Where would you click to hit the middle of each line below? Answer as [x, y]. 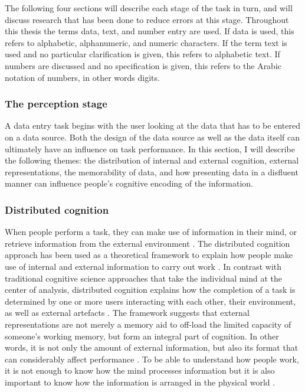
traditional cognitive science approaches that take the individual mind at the [144, 278]
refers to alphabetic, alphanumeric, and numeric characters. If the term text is [146, 42]
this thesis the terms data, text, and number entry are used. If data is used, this [150, 31]
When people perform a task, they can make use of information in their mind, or [151, 232]
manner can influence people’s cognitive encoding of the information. [129, 183]
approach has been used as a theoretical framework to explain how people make [149, 255]
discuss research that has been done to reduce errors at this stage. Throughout [147, 19]
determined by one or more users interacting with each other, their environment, [150, 301]
